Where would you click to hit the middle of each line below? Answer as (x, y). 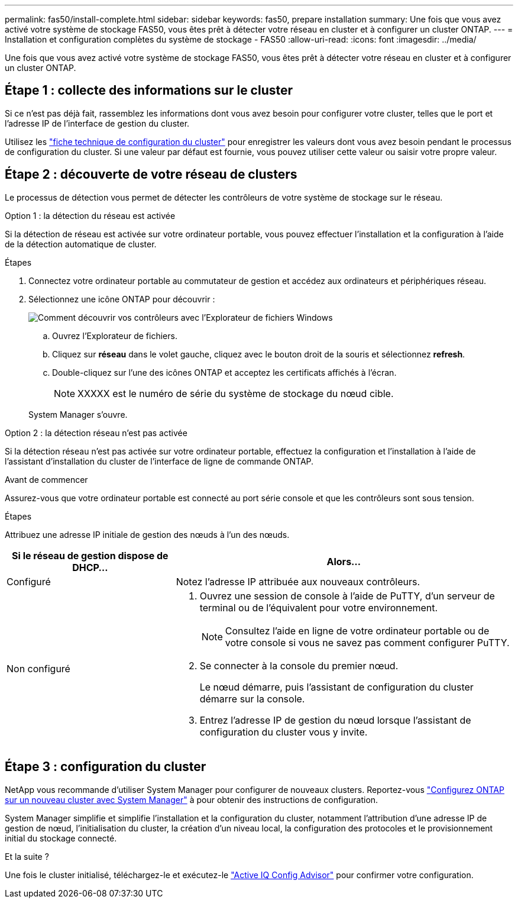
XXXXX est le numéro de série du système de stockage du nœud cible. (236, 393)
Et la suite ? (27, 856)
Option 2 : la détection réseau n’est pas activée (96, 433)
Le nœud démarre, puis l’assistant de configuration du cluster (336, 687)
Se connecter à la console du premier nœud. (299, 665)
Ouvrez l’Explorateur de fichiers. (115, 336)
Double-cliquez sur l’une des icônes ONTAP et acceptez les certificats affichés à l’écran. (224, 372)
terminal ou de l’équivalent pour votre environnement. (319, 607)
